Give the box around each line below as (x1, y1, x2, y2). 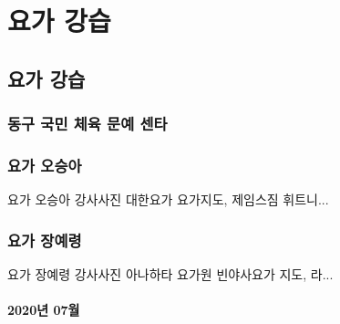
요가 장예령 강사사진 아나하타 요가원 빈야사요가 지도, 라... (7, 265, 334, 284)
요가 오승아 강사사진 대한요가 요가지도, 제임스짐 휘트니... (7, 190, 329, 209)
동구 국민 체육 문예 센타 (7, 112, 168, 135)
